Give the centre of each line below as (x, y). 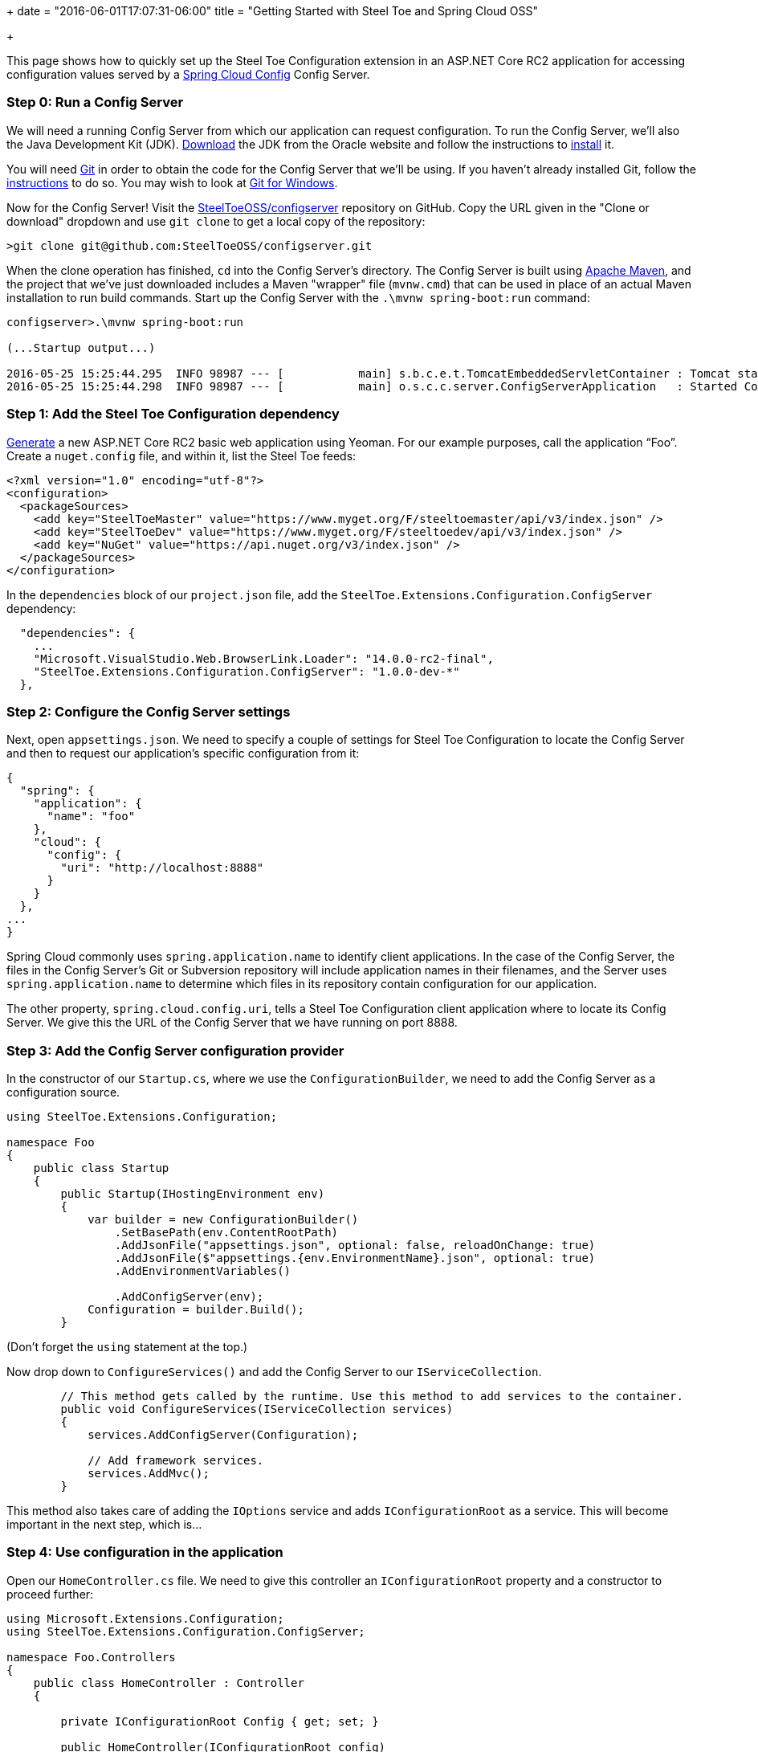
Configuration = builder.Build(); (196, 1309)
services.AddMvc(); (149, 1473)
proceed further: (50, 1594)
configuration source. (63, 1092)
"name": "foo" (91, 817)
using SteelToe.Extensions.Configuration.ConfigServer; (186, 1631)
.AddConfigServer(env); (189, 1297)
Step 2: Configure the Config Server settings (149, 711)
